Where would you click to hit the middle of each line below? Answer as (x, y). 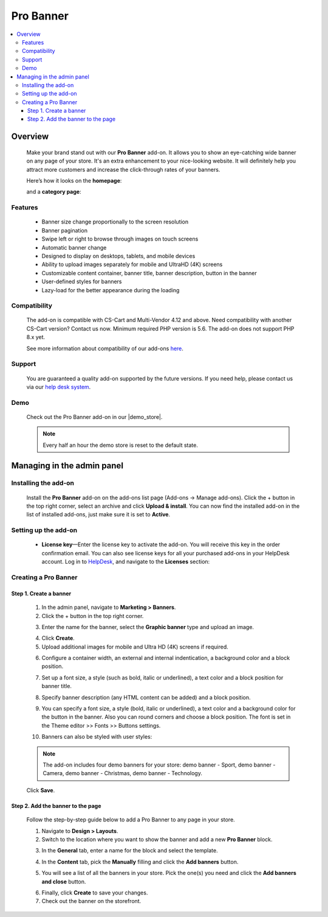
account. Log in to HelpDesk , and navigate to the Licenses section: (126, 562)
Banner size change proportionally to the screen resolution (115, 222)
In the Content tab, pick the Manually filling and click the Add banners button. (140, 862)
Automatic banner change (74, 247)
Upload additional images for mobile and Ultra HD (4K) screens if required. (135, 647)
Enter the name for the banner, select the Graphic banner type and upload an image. (148, 627)
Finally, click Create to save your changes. (95, 893)
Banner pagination (65, 230)
